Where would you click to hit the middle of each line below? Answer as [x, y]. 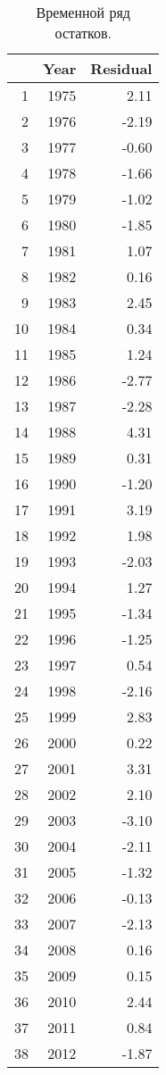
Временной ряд [83, 12]
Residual [121, 68]
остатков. [83, 33]
